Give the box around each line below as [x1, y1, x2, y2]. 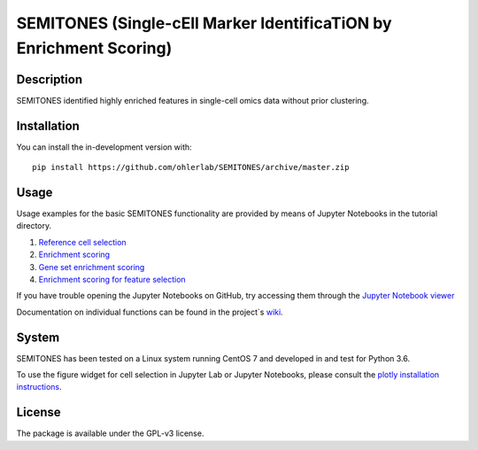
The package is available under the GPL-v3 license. [16, 428, 204, 438]
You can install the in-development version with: [16, 142, 192, 152]
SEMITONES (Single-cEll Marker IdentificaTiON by [16, 13, 393, 33]
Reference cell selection [38, 237, 127, 247]
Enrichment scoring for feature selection [38, 275, 186, 285]
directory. [16, 221, 52, 231]
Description [16, 72, 83, 87]
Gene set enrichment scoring [38, 261, 145, 272]
